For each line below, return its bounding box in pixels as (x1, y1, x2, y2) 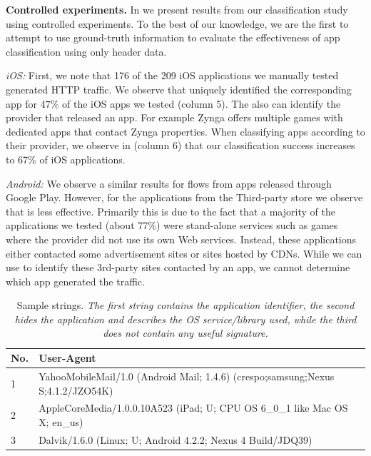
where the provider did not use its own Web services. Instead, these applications (6, 231, 357, 246)
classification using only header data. (6, 44, 167, 59)
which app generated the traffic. (6, 273, 145, 288)
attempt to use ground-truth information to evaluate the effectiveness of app (6, 30, 340, 45)
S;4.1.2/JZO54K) (39, 382, 113, 397)
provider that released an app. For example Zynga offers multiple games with (6, 110, 343, 125)
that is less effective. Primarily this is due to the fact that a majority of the (6, 203, 335, 218)
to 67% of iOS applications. (6, 151, 126, 166)
